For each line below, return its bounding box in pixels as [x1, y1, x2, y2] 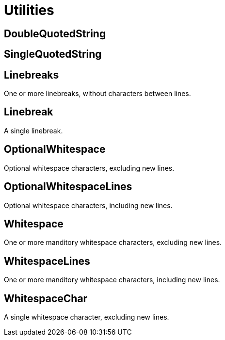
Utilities [4, 2, 54, 18]
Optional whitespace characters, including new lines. [4, 201, 173, 210]
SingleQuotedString [4, 48, 102, 61]
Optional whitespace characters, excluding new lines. [4, 163, 175, 172]
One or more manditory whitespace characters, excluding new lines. [4, 238, 222, 247]
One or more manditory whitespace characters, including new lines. [4, 275, 220, 284]
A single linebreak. [4, 126, 63, 135]
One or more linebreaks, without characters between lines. [4, 89, 191, 98]
